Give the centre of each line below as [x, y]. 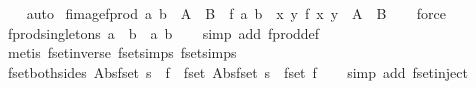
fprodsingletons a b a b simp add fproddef [163, 32]
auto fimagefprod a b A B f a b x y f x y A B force [236, 13]
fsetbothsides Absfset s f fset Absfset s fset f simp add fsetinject [237, 71]
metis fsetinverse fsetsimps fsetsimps [122, 52]
